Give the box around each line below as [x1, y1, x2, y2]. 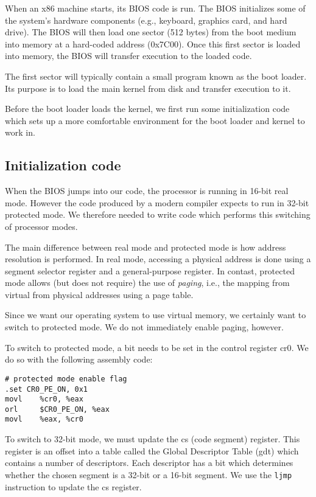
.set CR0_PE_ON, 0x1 [5, 384, 88, 394]
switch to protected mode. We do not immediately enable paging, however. [5, 321, 284, 333]
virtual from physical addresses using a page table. [5, 288, 194, 301]
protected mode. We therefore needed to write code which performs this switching [5, 208, 311, 221]
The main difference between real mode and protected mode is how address [5, 240, 286, 253]
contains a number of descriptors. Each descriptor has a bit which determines [5, 456, 293, 469]
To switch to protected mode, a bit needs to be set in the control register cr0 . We [5, 341, 309, 353]
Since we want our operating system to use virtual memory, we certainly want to [5, 308, 306, 321]
